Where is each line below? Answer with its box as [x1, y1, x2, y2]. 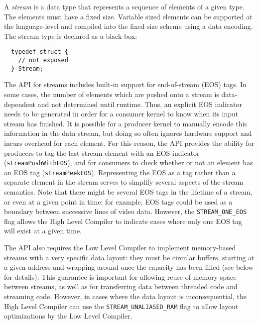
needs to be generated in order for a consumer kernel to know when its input [4, 108, 239, 119]
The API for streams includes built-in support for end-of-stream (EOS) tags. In [4, 79, 247, 90]
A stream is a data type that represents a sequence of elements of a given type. [4, 1, 245, 11]
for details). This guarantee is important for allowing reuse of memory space [4, 271, 237, 282]
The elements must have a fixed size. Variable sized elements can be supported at [4, 11, 253, 21]
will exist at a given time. [4, 225, 82, 236]
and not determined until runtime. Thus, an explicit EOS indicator [37, 99, 243, 109]
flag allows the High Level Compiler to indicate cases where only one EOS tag [4, 216, 242, 226]
